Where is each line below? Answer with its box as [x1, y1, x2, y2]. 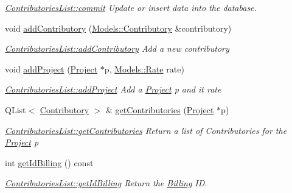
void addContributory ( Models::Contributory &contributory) [5, 21, 232, 34]
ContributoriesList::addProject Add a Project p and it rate [5, 83, 221, 96]
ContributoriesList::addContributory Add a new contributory [5, 42, 229, 55]
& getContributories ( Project [106, 103, 214, 116]
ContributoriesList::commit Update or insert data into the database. [5, 1, 257, 13]
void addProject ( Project [5, 62, 98, 75]
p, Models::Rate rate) [104, 62, 184, 75]
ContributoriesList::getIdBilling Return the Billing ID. [5, 177, 207, 189]
